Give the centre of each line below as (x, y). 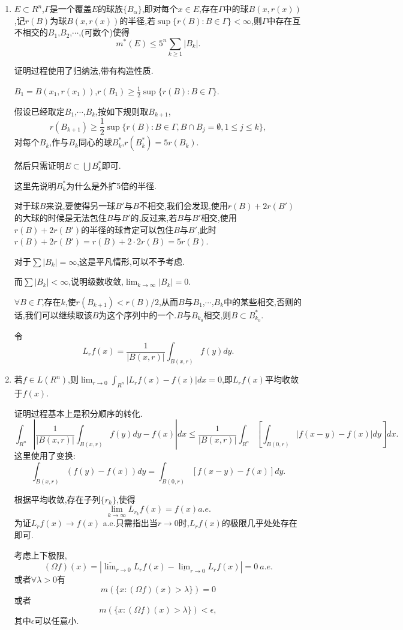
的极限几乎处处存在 (259, 523)
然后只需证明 (39, 165)
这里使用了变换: (45, 456)
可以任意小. (57, 621)
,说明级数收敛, (96, 281)
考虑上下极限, (40, 555)
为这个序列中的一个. (138, 314)
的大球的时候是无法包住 (60, 217)
